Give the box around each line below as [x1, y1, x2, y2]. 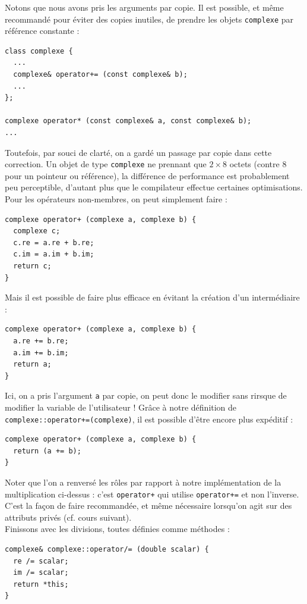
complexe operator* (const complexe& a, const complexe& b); [5, 117, 252, 126]
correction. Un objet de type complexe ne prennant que [5, 158, 207, 170]
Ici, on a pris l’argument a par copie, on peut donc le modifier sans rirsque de [5, 389, 287, 402]
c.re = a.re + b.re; [13, 238, 94, 247]
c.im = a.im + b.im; [13, 250, 94, 259]
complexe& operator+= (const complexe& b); [13, 70, 188, 79]
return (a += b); [13, 446, 81, 455]
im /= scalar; [13, 568, 69, 577]
